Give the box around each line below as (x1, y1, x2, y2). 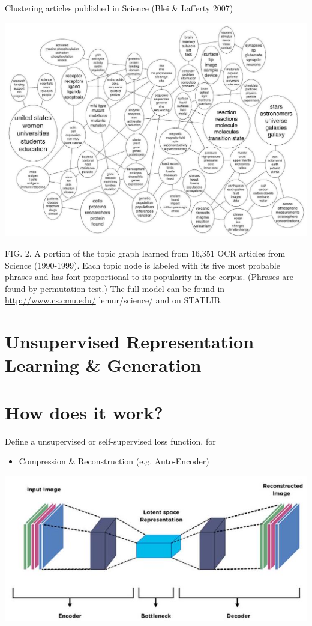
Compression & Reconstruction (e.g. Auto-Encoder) (19, 455, 209, 467)
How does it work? (5, 400, 163, 424)
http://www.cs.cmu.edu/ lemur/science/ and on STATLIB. (5, 294, 223, 306)
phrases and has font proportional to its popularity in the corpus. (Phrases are (5, 270, 293, 283)
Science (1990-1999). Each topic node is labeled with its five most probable (5, 258, 280, 271)
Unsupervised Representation (5, 329, 254, 354)
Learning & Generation (5, 353, 202, 377)
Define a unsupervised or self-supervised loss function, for (5, 434, 216, 447)
